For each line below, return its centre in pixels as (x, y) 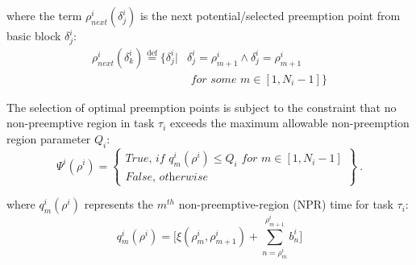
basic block (34, 35)
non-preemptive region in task (81, 123)
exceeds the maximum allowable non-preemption (289, 123)
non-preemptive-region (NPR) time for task (286, 204)
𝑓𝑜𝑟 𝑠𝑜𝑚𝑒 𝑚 (220, 79)
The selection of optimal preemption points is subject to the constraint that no (202, 107)
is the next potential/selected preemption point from (270, 15)
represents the (119, 204)
